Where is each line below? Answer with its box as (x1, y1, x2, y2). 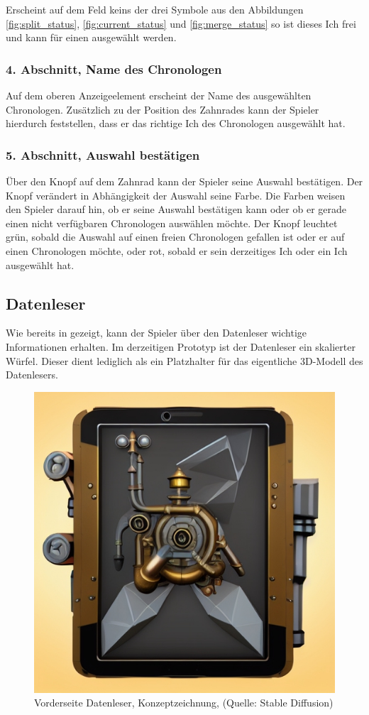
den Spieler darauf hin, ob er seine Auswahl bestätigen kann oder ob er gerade (6, 202, 346, 217)
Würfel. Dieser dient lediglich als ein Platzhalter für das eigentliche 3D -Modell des (6, 353, 363, 368)
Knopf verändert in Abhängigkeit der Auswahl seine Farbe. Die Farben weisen (6, 187, 346, 202)
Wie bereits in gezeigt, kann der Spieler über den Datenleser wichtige (6, 325, 307, 340)
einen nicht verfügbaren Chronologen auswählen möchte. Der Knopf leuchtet (6, 215, 338, 230)
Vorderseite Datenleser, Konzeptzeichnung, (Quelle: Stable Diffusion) (34, 695, 334, 710)
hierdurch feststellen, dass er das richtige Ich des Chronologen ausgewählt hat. (6, 116, 346, 131)
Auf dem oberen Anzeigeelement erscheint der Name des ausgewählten (6, 88, 312, 102)
